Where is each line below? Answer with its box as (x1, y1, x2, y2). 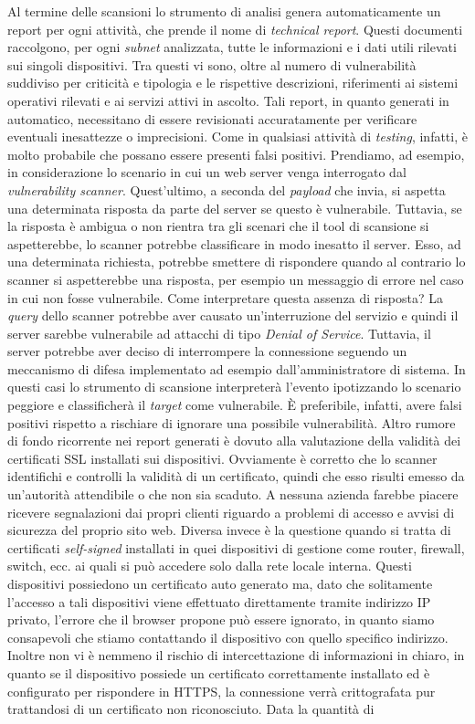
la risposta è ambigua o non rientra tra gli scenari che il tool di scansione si (7, 216, 429, 236)
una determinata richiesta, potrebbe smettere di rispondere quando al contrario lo (7, 252, 466, 271)
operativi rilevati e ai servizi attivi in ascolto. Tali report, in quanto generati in (7, 90, 449, 110)
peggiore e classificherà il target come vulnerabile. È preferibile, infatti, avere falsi (7, 395, 462, 414)
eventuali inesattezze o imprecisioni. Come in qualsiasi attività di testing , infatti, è (7, 127, 468, 146)
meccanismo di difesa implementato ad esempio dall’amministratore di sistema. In (7, 359, 466, 378)
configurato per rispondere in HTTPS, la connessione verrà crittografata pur (7, 681, 436, 700)
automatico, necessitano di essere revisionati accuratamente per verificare (7, 109, 417, 128)
